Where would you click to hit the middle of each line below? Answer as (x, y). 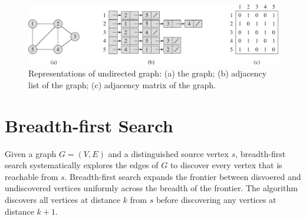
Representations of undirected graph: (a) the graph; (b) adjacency (148, 73)
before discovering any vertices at (216, 199)
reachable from (32, 176)
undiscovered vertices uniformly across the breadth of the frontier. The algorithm (151, 188)
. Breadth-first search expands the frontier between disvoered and (183, 176)
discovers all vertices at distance (62, 199)
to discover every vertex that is (226, 165)
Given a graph (31, 153)
